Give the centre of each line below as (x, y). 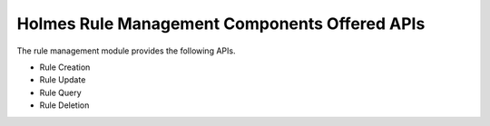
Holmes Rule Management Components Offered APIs (221, 24)
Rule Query (60, 92)
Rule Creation (65, 67)
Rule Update (63, 80)
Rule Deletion (64, 105)
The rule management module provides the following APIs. (126, 51)
